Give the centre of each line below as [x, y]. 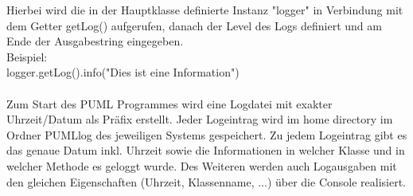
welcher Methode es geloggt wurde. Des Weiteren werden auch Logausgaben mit [202, 165]
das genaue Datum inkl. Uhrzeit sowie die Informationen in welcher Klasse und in [206, 150]
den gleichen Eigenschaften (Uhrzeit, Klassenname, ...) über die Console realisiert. [206, 181]
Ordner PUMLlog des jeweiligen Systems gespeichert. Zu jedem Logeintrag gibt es [207, 134]
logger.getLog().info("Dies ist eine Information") [123, 72]
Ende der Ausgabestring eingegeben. [95, 41]
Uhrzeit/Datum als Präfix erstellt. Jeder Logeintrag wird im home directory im [200, 119]
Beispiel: [27, 56]
